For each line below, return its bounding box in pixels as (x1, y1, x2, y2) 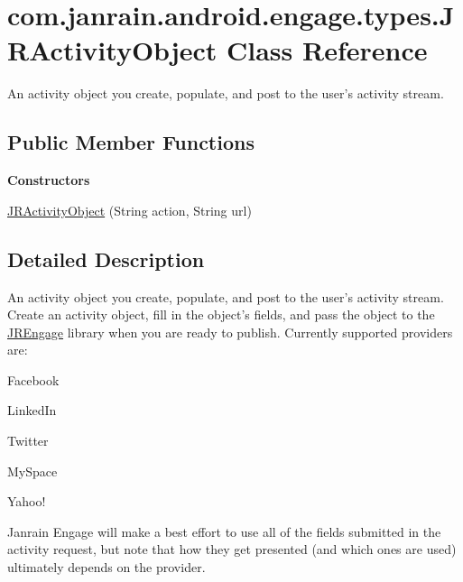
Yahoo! (7, 492, 46, 511)
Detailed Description (7, 245, 205, 273)
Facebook (7, 370, 60, 389)
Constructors (7, 171, 90, 189)
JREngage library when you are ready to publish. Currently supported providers (7, 322, 453, 341)
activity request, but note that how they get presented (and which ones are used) (7, 540, 457, 559)
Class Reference (227, 32, 428, 69)
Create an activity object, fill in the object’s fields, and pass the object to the (7, 305, 435, 324)
